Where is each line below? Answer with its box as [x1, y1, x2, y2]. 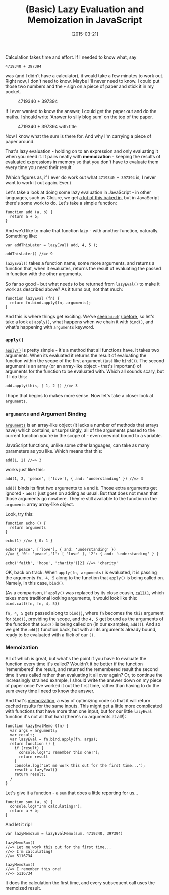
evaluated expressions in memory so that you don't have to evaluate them [5, 159, 159, 165]
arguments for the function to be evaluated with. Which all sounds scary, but [5, 368, 164, 374]
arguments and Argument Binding [5, 410, 87, 417]
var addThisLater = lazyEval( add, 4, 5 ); [5, 242, 98, 248]
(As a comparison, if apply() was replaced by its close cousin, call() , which [5, 589, 164, 596]
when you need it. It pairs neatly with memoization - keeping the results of [5, 153, 161, 159]
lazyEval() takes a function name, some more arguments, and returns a [5, 260, 155, 266]
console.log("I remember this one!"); [18, 750, 100, 755]
